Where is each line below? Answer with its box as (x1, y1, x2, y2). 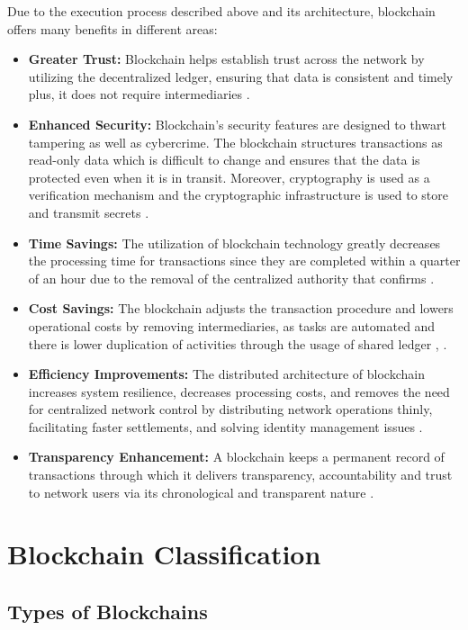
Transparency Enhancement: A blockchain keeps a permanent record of (28, 447, 445, 466)
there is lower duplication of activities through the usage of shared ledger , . (28, 334, 447, 353)
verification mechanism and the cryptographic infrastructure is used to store (28, 185, 448, 204)
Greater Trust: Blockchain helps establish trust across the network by (28, 49, 425, 68)
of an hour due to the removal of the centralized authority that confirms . (28, 268, 435, 287)
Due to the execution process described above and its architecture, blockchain (7, 2, 436, 20)
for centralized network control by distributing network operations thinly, (28, 400, 433, 418)
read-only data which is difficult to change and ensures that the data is (28, 150, 420, 169)
